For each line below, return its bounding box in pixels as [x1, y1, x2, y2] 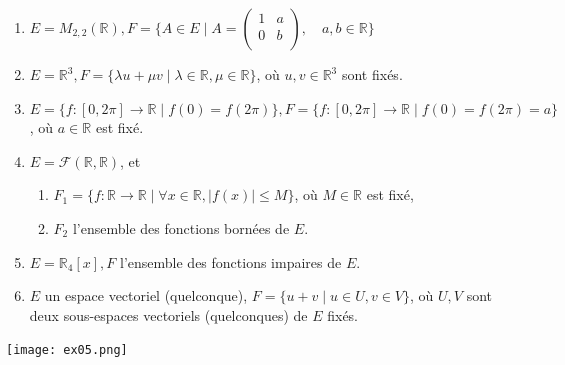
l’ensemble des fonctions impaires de [120, 251, 342, 272]
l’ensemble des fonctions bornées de [72, 217, 290, 238]
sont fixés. [341, 64, 403, 84]
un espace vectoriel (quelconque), [44, 285, 248, 306]
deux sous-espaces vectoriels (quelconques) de [29, 304, 308, 325]
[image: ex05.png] [6, 343, 128, 358]
